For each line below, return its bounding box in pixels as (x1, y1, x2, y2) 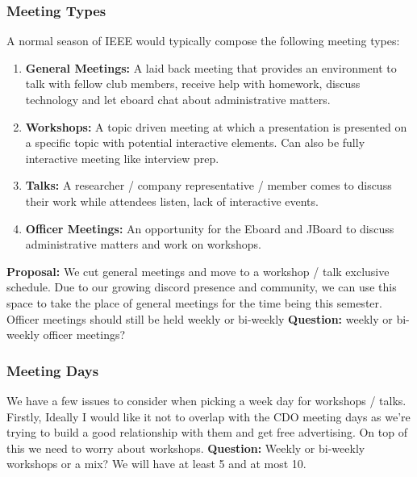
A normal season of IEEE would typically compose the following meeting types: (6, 32, 400, 49)
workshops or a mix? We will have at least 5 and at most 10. (6, 455, 306, 472)
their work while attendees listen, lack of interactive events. (25, 192, 319, 209)
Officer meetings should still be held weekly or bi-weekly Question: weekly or (6, 310, 393, 327)
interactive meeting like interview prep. (25, 149, 219, 166)
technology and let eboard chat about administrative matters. (25, 91, 331, 107)
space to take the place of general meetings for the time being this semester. (6, 294, 382, 311)
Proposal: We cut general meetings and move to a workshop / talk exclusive (6, 262, 390, 279)
